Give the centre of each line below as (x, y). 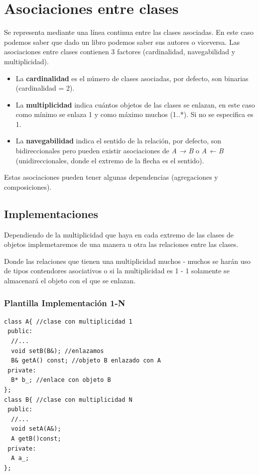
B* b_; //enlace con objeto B (61, 380)
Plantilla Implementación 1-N (65, 302)
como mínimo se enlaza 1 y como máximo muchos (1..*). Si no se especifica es (134, 114)
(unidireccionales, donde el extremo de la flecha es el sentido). (110, 160)
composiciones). (28, 186)
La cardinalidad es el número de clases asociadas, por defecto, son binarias (132, 78)
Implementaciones (51, 213)
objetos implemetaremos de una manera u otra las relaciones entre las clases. (121, 244)
